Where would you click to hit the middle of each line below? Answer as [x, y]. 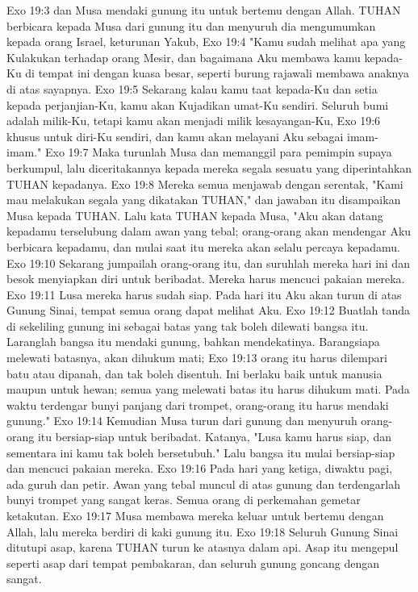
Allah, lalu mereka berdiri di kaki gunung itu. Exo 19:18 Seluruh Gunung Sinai [203, 531]
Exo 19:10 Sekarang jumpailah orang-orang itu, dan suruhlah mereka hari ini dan [208, 263]
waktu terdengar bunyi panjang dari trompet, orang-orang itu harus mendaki [198, 404]
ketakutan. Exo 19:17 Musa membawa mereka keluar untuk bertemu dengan [195, 515]
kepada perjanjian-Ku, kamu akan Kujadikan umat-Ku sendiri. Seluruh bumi [198, 104]
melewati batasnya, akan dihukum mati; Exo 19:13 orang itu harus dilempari [197, 358]
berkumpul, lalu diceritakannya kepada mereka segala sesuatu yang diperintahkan [209, 167]
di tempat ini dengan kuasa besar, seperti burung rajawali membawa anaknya [217, 73]
